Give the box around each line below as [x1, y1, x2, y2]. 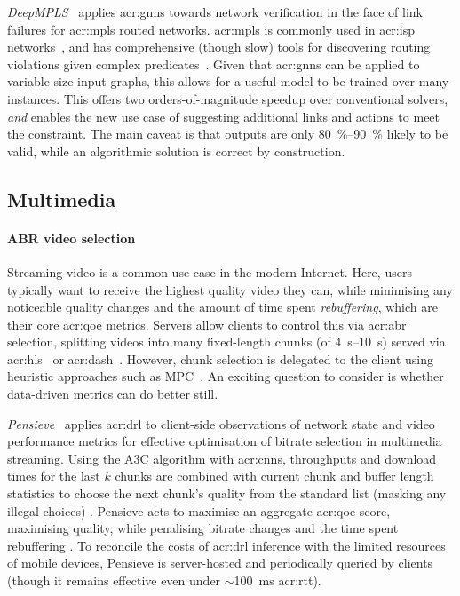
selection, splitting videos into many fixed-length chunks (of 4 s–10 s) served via [7, 332, 446, 351]
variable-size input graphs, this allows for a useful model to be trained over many [7, 72, 449, 91]
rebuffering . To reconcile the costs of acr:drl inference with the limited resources [7, 536, 446, 554]
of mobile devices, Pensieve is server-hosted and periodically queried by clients [7, 553, 433, 572]
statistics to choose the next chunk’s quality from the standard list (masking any [7, 484, 447, 503]
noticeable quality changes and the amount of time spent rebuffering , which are [7, 298, 438, 316]
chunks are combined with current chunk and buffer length [115, 466, 434, 485]
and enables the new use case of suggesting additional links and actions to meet [7, 107, 440, 125]
